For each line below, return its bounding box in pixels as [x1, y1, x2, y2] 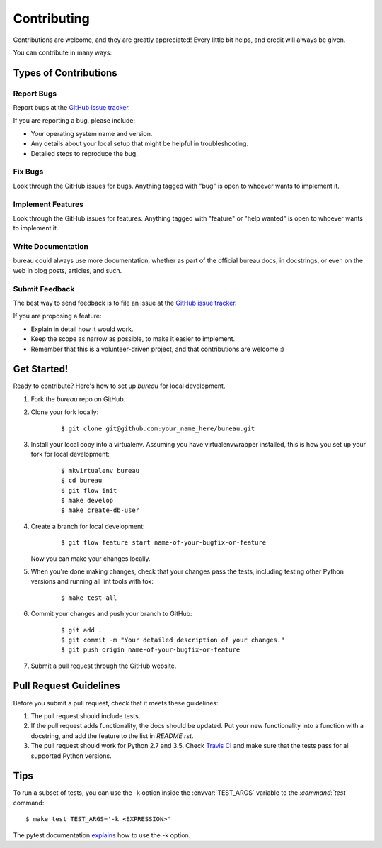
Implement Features [13, 199, 84, 209]
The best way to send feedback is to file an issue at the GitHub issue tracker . [13, 299, 237, 307]
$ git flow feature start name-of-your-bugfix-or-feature [61, 539, 267, 547]
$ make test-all [61, 593, 117, 602]
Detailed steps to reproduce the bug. [30, 149, 138, 157]
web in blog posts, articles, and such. [13, 266, 122, 274]
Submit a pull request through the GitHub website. [30, 662, 177, 670]
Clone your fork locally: [30, 408, 99, 416]
